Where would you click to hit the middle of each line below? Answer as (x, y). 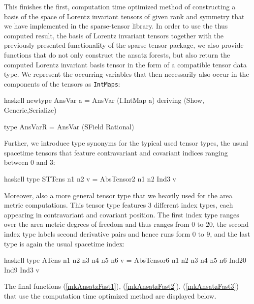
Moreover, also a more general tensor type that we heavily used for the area (118, 195)
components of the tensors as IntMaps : (62, 83)
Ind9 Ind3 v (22, 269)
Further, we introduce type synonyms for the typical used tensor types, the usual (126, 143)
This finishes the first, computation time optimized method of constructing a (120, 6)
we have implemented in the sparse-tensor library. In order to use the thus (116, 26)
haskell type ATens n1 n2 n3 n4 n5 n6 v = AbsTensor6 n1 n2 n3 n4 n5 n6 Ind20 (125, 260)
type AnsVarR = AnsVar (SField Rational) (69, 126)
